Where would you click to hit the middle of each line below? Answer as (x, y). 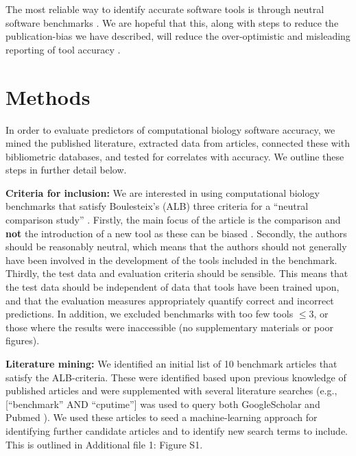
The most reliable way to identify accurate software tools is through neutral (165, 9)
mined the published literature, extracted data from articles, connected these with (178, 143)
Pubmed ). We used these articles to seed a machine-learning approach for (162, 417)
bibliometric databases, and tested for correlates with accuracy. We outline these (175, 156)
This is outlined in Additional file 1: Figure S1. (104, 444)
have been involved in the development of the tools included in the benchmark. (171, 260)
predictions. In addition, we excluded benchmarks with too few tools (150, 314)
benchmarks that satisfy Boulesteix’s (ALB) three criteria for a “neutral (157, 206)
